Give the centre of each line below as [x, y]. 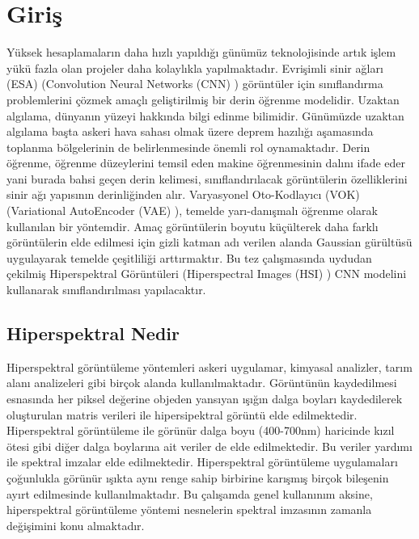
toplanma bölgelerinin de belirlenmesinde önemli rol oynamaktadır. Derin [188, 147]
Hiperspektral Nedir [93, 333]
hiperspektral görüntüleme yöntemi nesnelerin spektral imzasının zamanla [189, 510]
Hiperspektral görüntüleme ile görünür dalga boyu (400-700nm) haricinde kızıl [201, 430]
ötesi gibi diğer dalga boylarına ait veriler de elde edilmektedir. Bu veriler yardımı [209, 446]
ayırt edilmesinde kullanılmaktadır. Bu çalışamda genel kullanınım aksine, [190, 493]
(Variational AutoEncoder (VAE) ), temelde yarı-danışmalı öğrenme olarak [192, 211]
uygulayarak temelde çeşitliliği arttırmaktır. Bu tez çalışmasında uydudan [189, 257]
